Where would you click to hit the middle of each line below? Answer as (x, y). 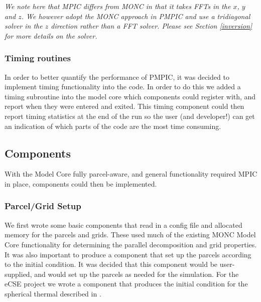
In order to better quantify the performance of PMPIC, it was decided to (117, 77)
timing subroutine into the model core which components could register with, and (130, 96)
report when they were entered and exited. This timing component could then (124, 106)
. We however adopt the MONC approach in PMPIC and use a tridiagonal (136, 16)
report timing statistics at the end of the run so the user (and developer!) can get (130, 116)
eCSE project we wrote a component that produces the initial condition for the (126, 284)
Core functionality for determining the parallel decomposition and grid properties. (131, 244)
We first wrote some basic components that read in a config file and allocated (123, 224)
